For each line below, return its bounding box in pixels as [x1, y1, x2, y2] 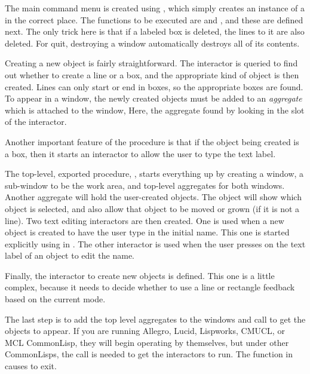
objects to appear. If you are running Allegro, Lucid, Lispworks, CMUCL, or [5, 324, 285, 337]
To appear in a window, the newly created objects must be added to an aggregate [5, 92, 302, 105]
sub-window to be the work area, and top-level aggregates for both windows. [5, 179, 285, 191]
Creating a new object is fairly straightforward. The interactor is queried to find [5, 57, 298, 69]
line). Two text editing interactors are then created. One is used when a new [5, 214, 284, 226]
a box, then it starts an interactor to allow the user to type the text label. [5, 147, 276, 160]
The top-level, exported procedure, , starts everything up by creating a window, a [5, 167, 304, 180]
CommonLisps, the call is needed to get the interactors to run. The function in [5, 348, 293, 360]
